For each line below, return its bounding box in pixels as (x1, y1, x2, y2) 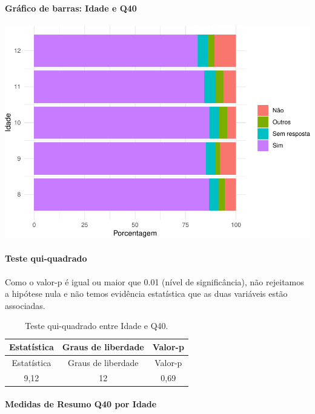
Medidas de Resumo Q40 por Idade (5, 398, 157, 410)
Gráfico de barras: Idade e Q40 (5, 1, 137, 14)
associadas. (5, 299, 45, 311)
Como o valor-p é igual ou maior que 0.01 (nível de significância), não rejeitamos (5, 275, 304, 288)
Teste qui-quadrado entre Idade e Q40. (25, 319, 168, 332)
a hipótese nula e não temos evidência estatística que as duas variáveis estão (5, 287, 288, 300)
